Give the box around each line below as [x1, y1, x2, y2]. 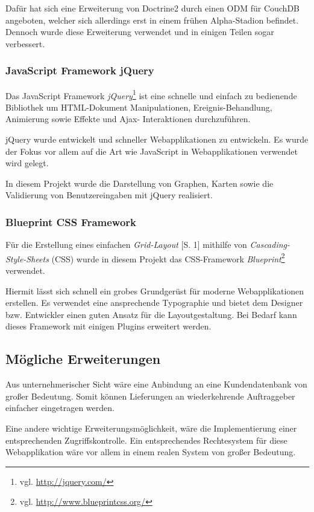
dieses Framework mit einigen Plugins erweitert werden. [5, 320, 212, 332]
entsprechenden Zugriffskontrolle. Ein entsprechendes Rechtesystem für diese [5, 433, 287, 446]
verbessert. [5, 37, 45, 50]
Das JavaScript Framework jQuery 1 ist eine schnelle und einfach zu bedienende [5, 87, 297, 102]
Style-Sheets [5, 252, 49, 265]
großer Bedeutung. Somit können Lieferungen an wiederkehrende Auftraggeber [5, 389, 295, 402]
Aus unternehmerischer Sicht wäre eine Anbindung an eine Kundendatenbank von [5, 378, 307, 390]
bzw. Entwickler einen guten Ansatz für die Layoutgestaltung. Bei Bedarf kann [5, 308, 297, 320]
